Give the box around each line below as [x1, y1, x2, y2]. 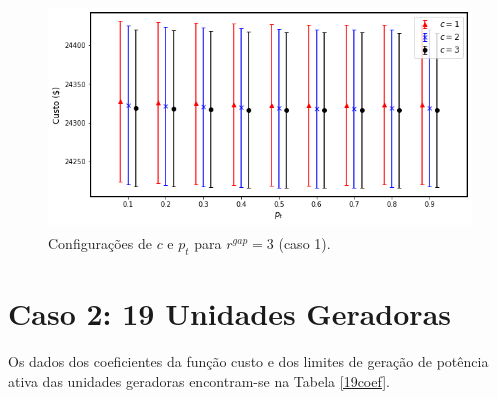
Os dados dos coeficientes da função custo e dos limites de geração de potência [8, 351, 489, 372]
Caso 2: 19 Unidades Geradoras [8, 293, 451, 334]
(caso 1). [278, 233, 331, 254]
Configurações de [48, 233, 152, 254]
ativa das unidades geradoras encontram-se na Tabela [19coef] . [8, 370, 390, 391]
